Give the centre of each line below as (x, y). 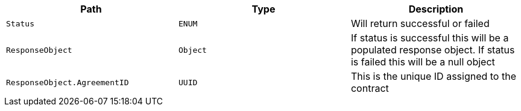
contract (370, 88)
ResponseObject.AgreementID (68, 82)
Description (436, 9)
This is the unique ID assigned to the (433, 76)
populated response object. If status (433, 50)
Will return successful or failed (420, 23)
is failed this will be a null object (423, 62)
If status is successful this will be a (430, 38)
